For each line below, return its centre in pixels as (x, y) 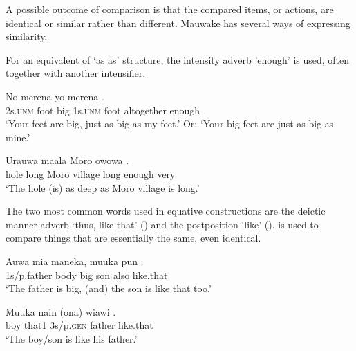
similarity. (27, 36)
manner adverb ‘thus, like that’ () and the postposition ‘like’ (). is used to (162, 224)
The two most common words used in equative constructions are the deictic (166, 211)
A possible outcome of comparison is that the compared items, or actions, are (170, 9)
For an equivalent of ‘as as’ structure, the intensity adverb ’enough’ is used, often (178, 59)
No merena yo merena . (55, 96)
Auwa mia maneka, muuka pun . (75, 261)
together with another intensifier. (76, 73)
